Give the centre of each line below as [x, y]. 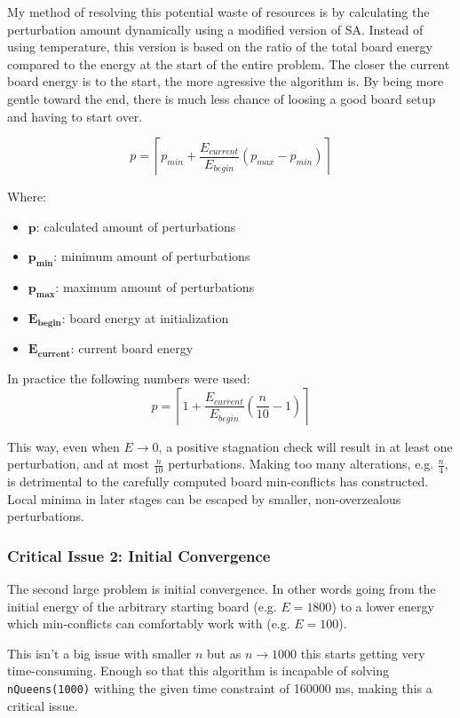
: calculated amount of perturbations [136, 226]
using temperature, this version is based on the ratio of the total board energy [220, 47]
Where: [27, 197]
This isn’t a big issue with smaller [99, 653]
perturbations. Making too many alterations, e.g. [301, 464]
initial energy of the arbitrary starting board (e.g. [142, 606]
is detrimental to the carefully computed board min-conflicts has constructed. [218, 481]
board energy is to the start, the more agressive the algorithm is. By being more [226, 81]
